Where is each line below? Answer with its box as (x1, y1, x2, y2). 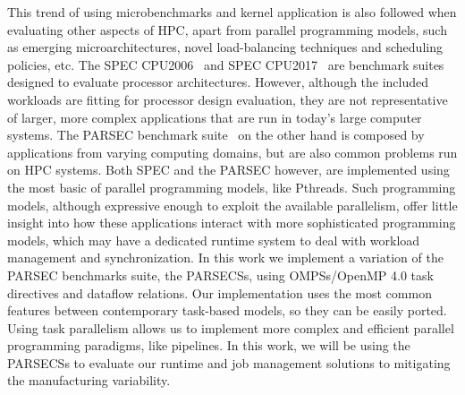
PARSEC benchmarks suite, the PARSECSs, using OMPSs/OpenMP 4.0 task (7, 265, 434, 284)
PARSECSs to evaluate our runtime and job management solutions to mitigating (7, 353, 451, 372)
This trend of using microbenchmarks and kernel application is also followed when (7, 3, 457, 21)
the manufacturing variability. (7, 371, 171, 390)
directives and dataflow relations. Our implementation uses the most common (7, 283, 432, 302)
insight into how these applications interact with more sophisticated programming (7, 213, 456, 232)
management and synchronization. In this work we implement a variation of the (7, 248, 444, 267)
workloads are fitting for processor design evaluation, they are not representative (7, 90, 448, 108)
